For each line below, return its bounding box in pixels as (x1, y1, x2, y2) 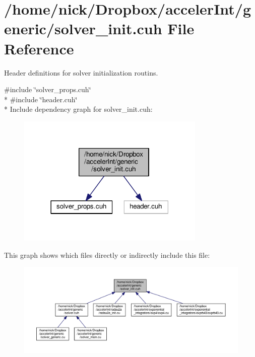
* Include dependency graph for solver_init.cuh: (4, 104, 153, 114)
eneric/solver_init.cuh (4, 18, 162, 39)
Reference (4, 38, 74, 58)
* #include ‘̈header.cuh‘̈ (4, 94, 78, 104)
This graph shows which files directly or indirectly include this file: (4, 249, 210, 260)
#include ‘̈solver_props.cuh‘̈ (4, 84, 91, 95)
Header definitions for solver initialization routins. (4, 67, 158, 78)
